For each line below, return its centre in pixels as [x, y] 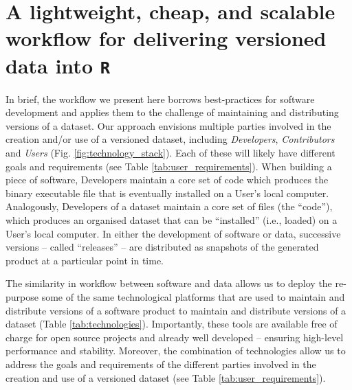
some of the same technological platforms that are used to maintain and [193, 296]
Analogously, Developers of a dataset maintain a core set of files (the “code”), [169, 206]
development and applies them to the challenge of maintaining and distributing [172, 112]
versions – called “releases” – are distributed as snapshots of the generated [162, 247]
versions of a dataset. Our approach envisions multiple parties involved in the [168, 125]
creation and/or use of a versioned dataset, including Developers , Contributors [170, 139]
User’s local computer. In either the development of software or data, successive [173, 233]
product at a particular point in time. [85, 260]
